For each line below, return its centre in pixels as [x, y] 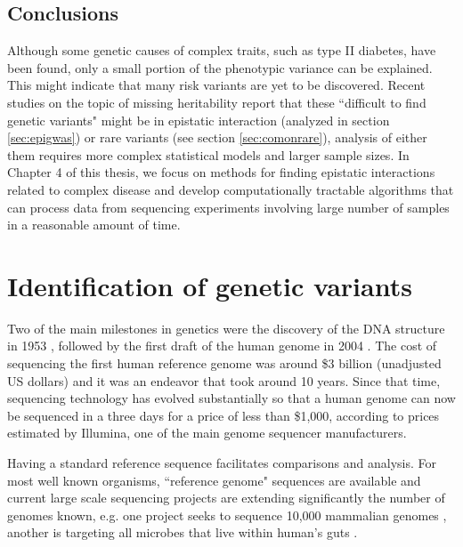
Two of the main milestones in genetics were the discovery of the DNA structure [226, 328]
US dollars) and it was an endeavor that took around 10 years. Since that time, [224, 380]
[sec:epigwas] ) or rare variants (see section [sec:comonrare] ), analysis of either [217, 137]
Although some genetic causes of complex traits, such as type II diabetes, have [222, 50]
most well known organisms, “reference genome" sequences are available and [214, 480]
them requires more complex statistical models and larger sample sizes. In [208, 154]
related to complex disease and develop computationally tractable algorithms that [231, 189]
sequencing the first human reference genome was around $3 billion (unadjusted [224, 363]
